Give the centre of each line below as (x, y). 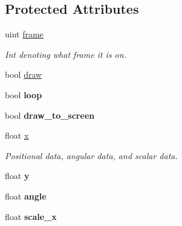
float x (17, 135)
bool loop (24, 94)
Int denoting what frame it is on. (66, 54)
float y (17, 176)
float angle (26, 196)
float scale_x (31, 216)
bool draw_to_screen (50, 115)
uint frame (24, 34)
